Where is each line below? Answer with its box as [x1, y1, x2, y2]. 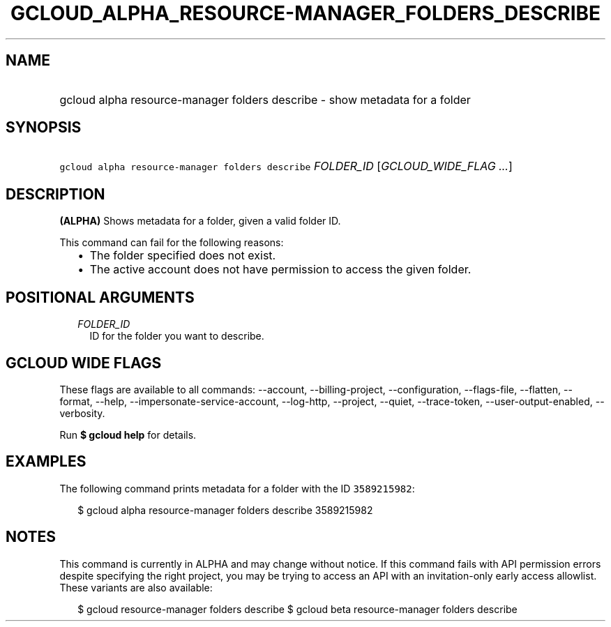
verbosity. [59, 407, 105, 419]
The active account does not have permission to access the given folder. [89, 262, 472, 277]
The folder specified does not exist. [89, 248, 276, 263]
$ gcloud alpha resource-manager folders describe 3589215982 [77, 504, 373, 516]
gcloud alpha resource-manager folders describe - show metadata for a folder [59, 92, 471, 107]
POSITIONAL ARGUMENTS [6, 288, 195, 306]
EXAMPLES [6, 453, 86, 471]
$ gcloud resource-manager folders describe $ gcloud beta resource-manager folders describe [77, 603, 518, 615]
